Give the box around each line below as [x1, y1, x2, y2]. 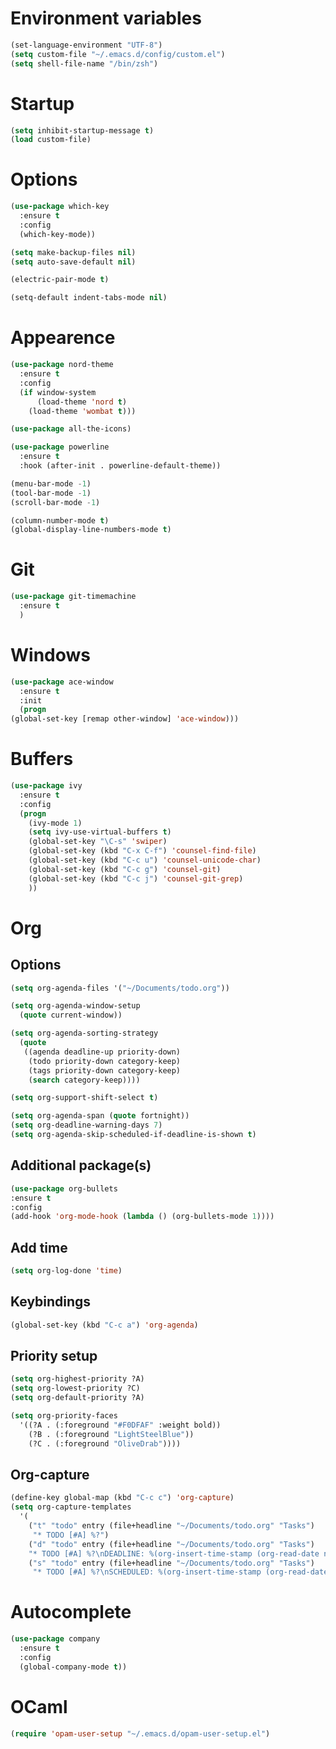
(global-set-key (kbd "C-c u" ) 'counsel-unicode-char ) [28, 855, 262, 866]
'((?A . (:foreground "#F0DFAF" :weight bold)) [19, 1420, 222, 1430]
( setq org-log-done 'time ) [10, 1266, 123, 1276]
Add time [10, 1239, 68, 1256]
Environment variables [10, 7, 202, 30]
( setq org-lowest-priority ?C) [10, 1383, 141, 1394]
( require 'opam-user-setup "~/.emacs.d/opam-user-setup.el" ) [10, 1728, 271, 1739]
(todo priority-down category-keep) [28, 1056, 182, 1066]
